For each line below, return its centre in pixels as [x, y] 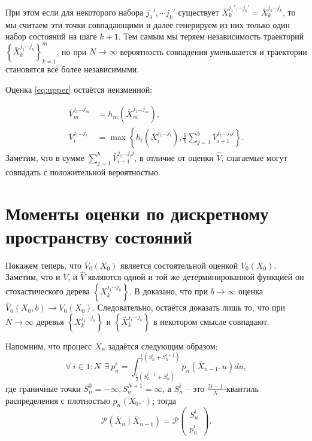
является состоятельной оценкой [179, 265]
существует [199, 12]
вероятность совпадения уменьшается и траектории [213, 51]
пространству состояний [99, 236]
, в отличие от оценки [174, 157]
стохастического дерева [48, 291]
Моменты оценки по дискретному [137, 213]
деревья [50, 321]
